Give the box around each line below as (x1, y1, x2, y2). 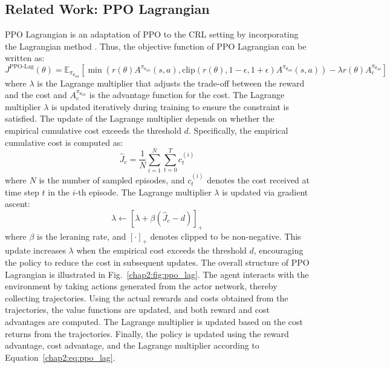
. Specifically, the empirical (188, 123, 288, 136)
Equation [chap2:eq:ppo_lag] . (5, 350, 115, 363)
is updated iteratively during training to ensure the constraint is (51, 100, 289, 113)
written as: (5, 51, 45, 64)
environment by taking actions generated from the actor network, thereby (5, 280, 278, 292)
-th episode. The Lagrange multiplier (75, 185, 212, 198)
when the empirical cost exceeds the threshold (76, 244, 247, 257)
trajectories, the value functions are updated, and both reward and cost (5, 303, 270, 316)
